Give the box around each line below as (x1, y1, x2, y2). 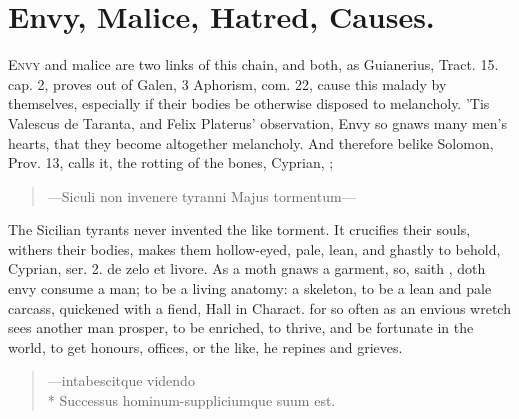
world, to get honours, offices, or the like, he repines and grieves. (8, 336, 403, 357)
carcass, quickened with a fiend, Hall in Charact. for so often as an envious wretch (8, 297, 511, 318)
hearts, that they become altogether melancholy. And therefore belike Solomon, (8, 132, 494, 153)
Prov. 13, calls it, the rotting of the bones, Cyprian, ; (8, 152, 334, 173)
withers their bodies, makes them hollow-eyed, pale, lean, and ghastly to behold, (8, 238, 501, 259)
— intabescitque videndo (47, 370, 195, 391)
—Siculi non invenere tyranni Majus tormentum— (47, 185, 356, 206)
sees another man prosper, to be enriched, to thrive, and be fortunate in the (8, 317, 474, 338)
